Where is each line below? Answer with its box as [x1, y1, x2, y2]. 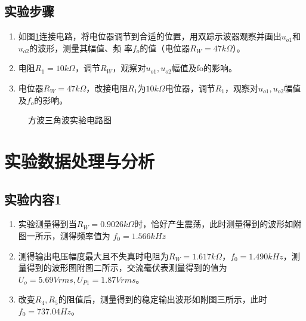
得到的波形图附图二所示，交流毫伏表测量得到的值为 [26, 261, 227, 274]
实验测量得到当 [18, 218, 77, 230]
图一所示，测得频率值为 [18, 229, 110, 241]
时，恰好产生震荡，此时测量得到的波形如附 [134, 218, 302, 230]
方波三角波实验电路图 [28, 114, 112, 126]
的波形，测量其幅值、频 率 [29, 41, 132, 54]
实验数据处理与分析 [4, 148, 155, 173]
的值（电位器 [140, 41, 190, 54]
